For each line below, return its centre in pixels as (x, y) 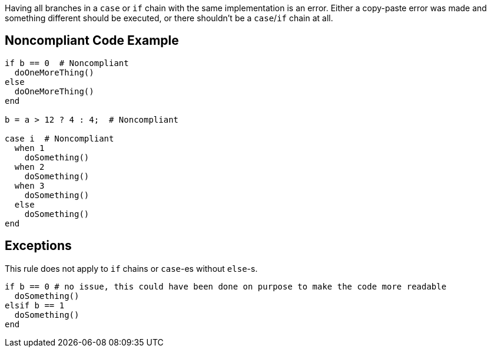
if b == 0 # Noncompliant (67, 63)
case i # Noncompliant (59, 138)
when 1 (29, 148)
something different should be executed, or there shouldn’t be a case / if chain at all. (169, 18)
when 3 (29, 185)
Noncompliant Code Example (92, 41)
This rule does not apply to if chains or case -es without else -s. (131, 268)
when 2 (29, 167)
